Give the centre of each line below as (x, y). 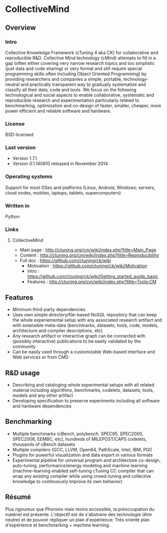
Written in (17, 205)
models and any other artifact (43, 395)
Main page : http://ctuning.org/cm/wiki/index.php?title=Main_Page (88, 250)
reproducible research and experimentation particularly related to (72, 100)
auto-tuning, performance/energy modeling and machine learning (80, 465)
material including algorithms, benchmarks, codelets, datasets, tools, (83, 390)
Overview (21, 28)
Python (12, 217)
